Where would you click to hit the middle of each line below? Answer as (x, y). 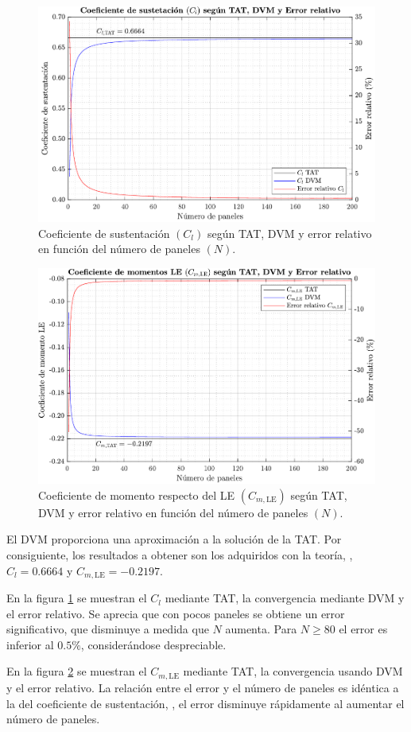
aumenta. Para (261, 629)
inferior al (30, 644)
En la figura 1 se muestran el (77, 598)
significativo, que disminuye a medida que (108, 629)
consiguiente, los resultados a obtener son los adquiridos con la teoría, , (180, 555)
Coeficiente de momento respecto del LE (137, 494)
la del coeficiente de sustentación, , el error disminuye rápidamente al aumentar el (205, 703)
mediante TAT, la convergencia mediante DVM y (285, 598)
